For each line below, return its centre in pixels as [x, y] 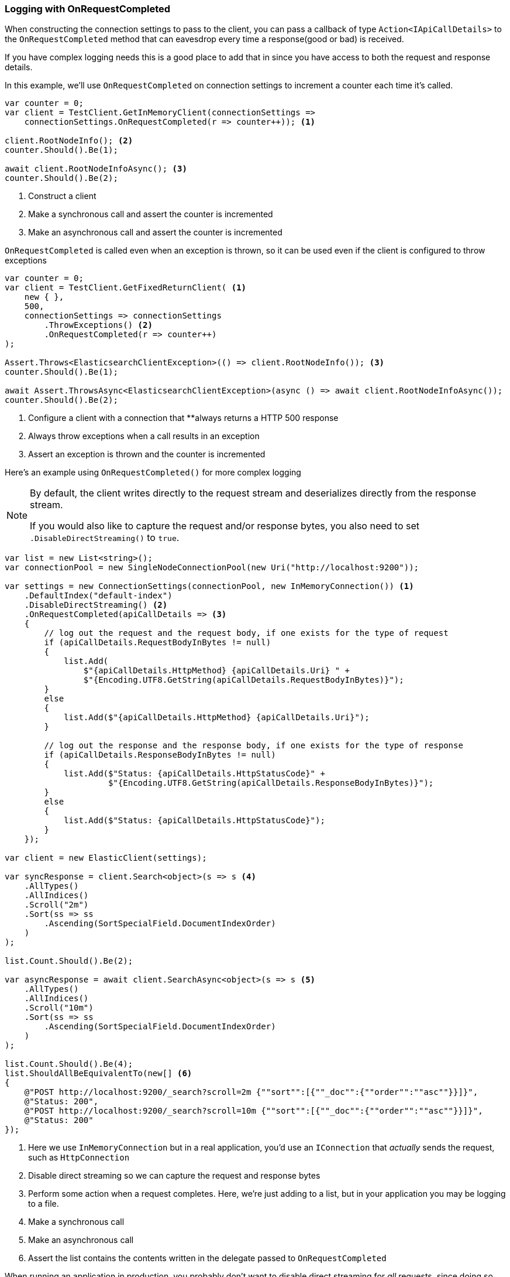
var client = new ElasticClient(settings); [106, 858]
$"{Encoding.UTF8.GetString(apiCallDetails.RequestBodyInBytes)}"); [244, 680]
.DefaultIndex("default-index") [98, 596]
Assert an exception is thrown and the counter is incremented [147, 454]
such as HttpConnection [79, 1158]
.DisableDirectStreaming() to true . [105, 538]
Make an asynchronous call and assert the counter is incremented [155, 232]
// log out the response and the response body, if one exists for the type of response [254, 746]
